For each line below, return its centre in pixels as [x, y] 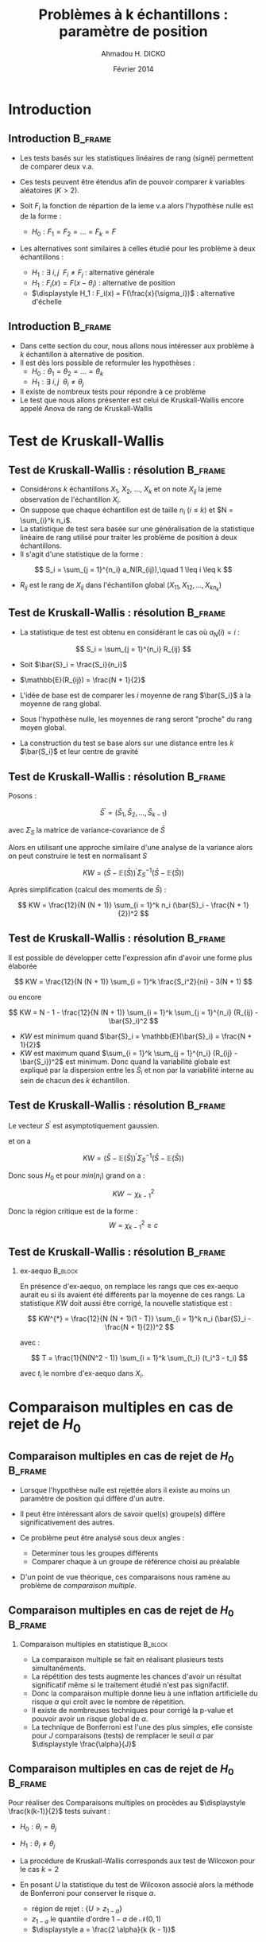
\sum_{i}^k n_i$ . [46, 520]
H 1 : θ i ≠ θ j [37, 1845]
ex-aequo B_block [48, 1271]
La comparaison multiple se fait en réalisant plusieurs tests [127, 1659]
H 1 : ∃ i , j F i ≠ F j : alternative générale [93, 274]
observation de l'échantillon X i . [70, 500]
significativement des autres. [67, 1522]
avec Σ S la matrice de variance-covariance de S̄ [87, 831]
